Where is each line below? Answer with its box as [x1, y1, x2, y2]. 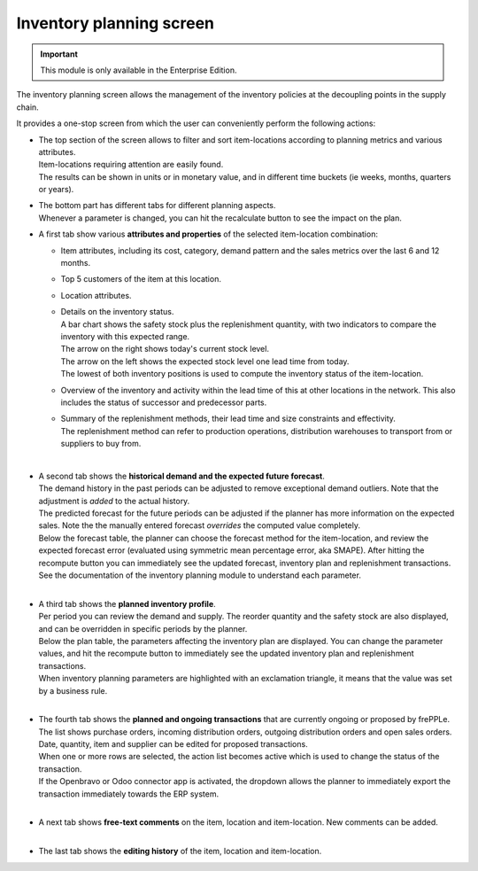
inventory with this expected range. [60, 331, 190, 341]
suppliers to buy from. [60, 439, 142, 449]
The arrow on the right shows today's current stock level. [60, 344, 270, 354]
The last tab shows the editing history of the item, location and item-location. [38, 846, 322, 857]
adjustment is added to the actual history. [38, 495, 190, 506]
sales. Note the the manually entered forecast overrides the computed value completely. [38, 520, 360, 531]
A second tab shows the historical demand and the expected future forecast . [38, 470, 325, 481]
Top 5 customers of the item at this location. [60, 274, 221, 284]
